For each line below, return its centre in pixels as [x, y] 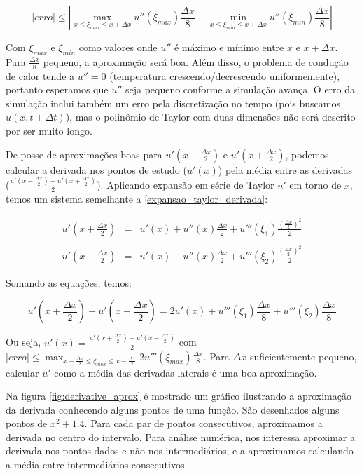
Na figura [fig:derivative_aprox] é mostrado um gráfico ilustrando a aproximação [179, 396]
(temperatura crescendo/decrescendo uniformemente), [225, 75]
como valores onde [118, 47]
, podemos [307, 154]
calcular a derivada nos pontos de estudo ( [96, 169]
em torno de [315, 185]
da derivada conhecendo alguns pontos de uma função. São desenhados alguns [173, 409]
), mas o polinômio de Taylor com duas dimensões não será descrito [210, 117]
